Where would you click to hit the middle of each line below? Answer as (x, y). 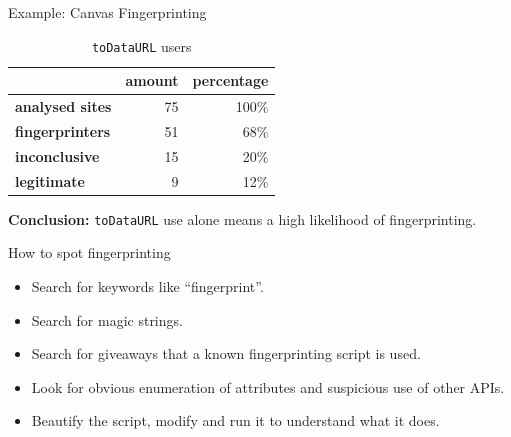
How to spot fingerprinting (89, 252)
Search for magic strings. (107, 319)
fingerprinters (63, 130)
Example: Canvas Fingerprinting (107, 12)
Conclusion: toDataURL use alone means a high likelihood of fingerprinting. (242, 218)
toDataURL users (141, 45)
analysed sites (63, 106)
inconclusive (57, 155)
